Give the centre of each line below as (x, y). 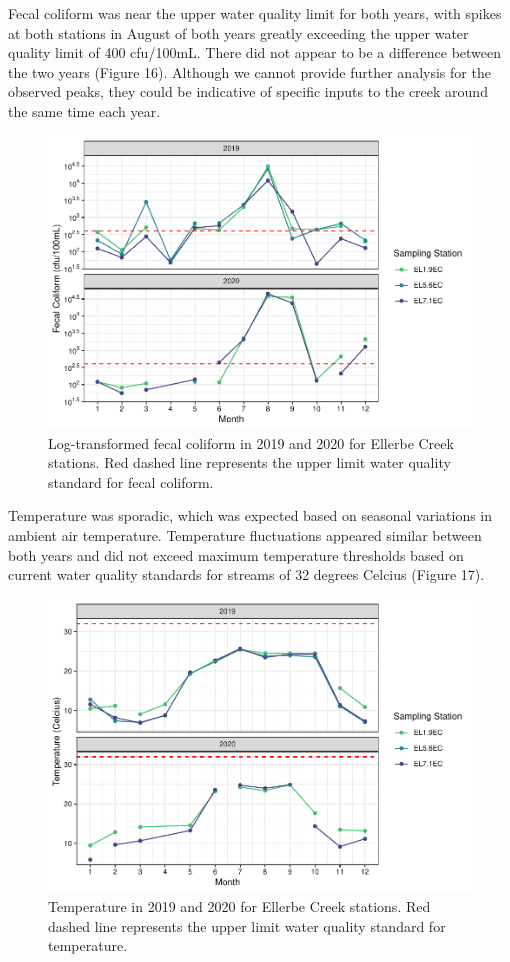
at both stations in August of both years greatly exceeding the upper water (238, 32)
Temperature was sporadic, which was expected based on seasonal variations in (250, 515)
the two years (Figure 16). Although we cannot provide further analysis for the (249, 71)
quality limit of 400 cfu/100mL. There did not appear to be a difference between (255, 52)
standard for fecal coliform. (131, 481)
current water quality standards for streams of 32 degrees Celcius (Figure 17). (246, 574)
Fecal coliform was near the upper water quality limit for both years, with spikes (255, 13)
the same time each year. (84, 110)
